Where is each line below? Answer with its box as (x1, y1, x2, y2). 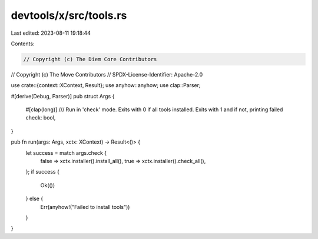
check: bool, (25, 114, 56, 121)
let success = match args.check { (25, 149, 107, 156)
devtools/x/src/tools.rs (11, 9, 127, 22)
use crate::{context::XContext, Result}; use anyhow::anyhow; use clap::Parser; (11, 82, 201, 89)
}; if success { (25, 168, 60, 175)
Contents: (11, 40, 35, 47)
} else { (25, 195, 44, 203)
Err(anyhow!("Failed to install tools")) (40, 203, 130, 210)
